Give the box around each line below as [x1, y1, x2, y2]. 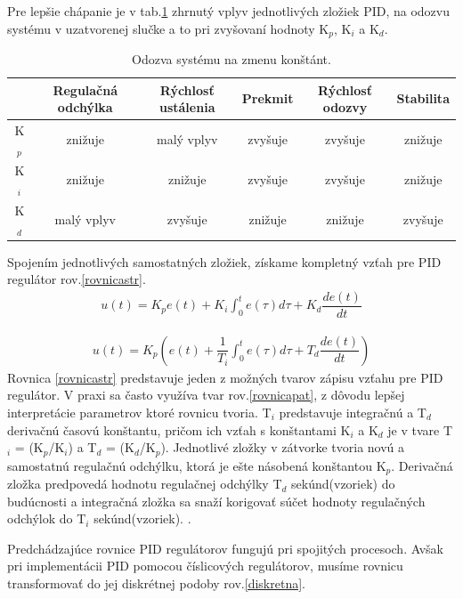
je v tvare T [387, 420, 453, 439]
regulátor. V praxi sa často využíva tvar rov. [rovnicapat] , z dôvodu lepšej [7, 385, 405, 404]
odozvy [322, 98, 368, 117]
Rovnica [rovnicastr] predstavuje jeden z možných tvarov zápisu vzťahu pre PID [7, 368, 443, 386]
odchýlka [57, 98, 113, 117]
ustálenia [158, 98, 215, 117]
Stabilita [396, 89, 450, 108]
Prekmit [241, 89, 294, 108]
